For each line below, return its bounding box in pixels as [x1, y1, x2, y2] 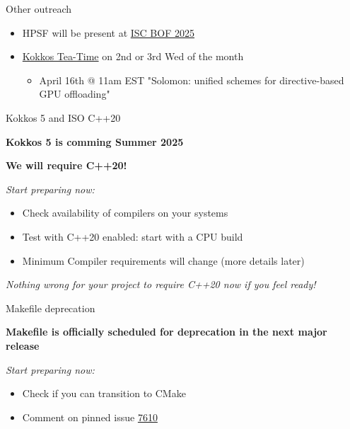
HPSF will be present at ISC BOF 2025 [22, 25, 194, 40]
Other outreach [6, 1, 72, 16]
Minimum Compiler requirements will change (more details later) [22, 253, 305, 268]
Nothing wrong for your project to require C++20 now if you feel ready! [6, 277, 316, 292]
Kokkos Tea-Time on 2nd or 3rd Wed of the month [22, 49, 244, 64]
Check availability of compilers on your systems [22, 205, 228, 220]
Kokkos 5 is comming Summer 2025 [6, 134, 184, 149]
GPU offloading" [39, 86, 110, 101]
